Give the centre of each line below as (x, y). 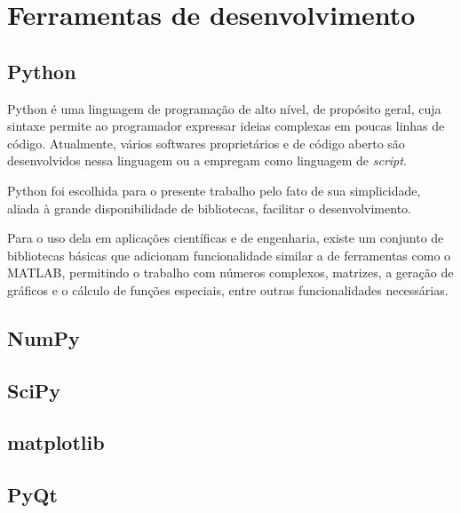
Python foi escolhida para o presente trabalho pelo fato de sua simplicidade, (214, 190)
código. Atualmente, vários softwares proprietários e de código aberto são (206, 143)
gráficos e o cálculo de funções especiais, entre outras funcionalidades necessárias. (228, 289)
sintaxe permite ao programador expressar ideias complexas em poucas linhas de (226, 126)
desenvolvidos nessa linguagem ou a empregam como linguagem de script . (207, 160)
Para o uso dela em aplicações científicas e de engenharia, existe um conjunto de (226, 238)
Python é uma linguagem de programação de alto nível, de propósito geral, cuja (224, 108)
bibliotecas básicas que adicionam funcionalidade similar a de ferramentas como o (229, 255)
